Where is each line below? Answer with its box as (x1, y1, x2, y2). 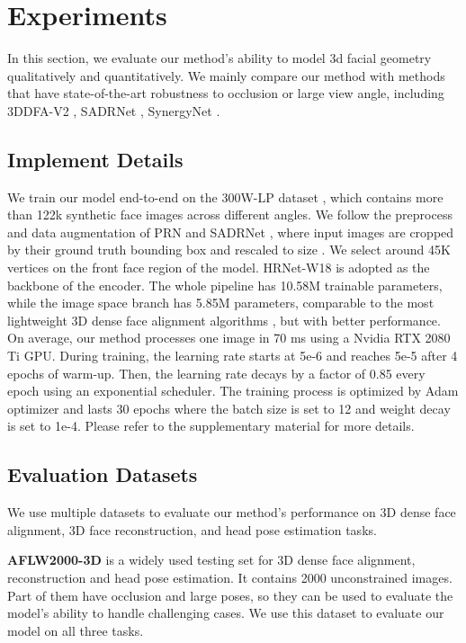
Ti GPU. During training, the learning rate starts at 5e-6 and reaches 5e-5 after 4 (7, 346, 458, 365)
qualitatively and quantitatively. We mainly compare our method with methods (7, 66, 445, 85)
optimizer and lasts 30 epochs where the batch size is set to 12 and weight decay (7, 398, 451, 417)
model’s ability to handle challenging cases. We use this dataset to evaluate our (7, 603, 444, 622)
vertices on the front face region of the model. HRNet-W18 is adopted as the (7, 258, 430, 277)
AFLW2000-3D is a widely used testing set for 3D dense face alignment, (7, 550, 416, 569)
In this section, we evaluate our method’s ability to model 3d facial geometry (7, 49, 432, 67)
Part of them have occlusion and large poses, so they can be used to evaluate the (7, 585, 453, 604)
